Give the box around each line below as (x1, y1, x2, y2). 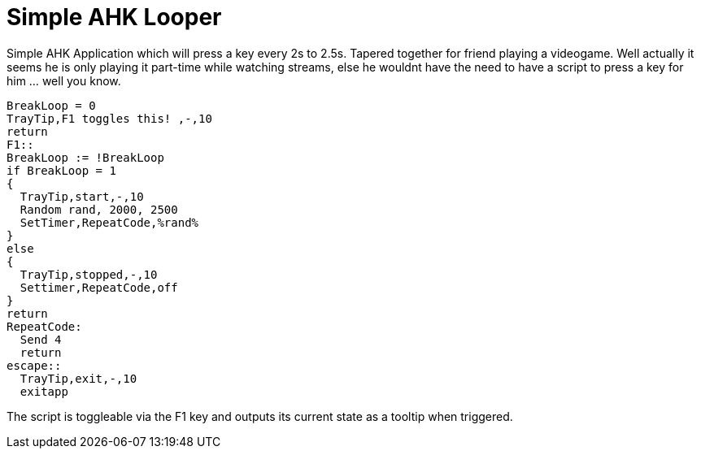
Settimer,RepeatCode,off (20, 280, 178, 294)
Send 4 (20, 332, 62, 346)
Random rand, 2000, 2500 (20, 202, 178, 216)
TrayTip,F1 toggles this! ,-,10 (7, 111, 212, 125)
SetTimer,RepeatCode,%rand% (20, 215, 199, 229)
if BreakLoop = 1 (7, 163, 116, 177)
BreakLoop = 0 (7, 98, 96, 112)
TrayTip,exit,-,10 (20, 371, 137, 385)
